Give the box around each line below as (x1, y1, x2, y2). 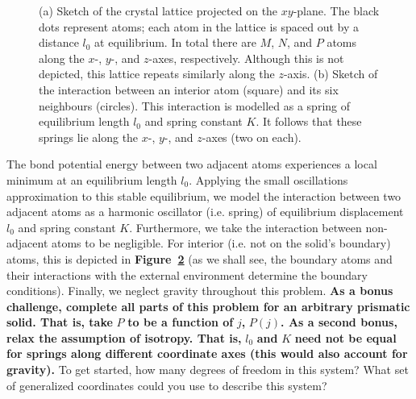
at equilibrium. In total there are (94, 34, 256, 51)
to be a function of (127, 314, 234, 330)
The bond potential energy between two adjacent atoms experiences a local (6, 156, 377, 172)
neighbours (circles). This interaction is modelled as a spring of (39, 97, 351, 114)
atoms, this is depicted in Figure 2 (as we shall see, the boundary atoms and (6, 250, 393, 267)
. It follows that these (256, 113, 362, 130)
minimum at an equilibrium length (6, 171, 177, 188)
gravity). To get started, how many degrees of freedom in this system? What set (6, 361, 409, 378)
